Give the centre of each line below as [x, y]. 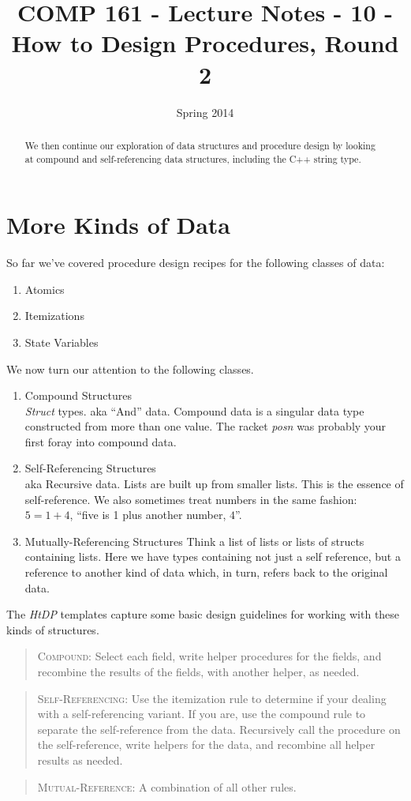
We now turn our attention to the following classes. [130, 369]
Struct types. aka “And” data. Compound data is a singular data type [194, 410]
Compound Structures [78, 395]
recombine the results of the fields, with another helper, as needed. [198, 672]
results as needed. [80, 760]
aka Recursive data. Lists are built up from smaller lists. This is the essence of [214, 484]
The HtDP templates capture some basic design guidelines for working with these [203, 614]
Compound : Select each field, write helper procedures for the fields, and [209, 656]
